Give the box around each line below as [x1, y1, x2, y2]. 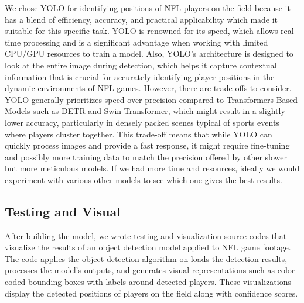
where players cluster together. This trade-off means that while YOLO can [5, 128, 272, 140]
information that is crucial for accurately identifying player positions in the [5, 70, 275, 82]
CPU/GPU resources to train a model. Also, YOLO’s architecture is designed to [5, 47, 293, 60]
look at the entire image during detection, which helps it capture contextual [5, 58, 277, 71]
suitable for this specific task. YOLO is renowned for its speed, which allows [5, 25, 278, 37]
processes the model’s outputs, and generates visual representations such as [5, 264, 275, 276]
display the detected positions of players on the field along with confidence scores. [5, 287, 298, 299]
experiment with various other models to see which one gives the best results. [5, 173, 282, 185]
